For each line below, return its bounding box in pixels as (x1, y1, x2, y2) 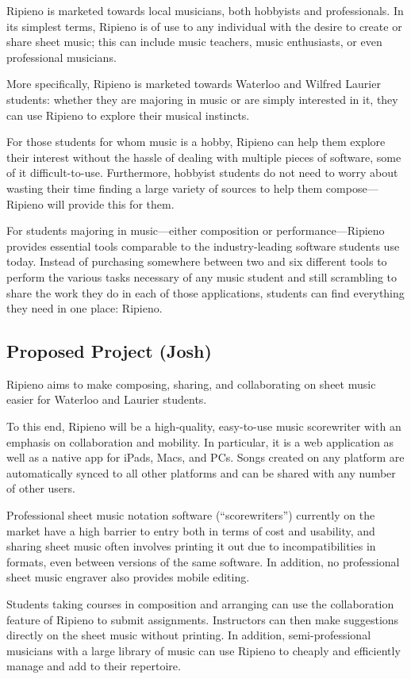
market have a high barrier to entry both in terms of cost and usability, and (6, 522, 375, 539)
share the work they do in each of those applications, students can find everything (6, 284, 405, 301)
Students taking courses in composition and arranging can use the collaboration (6, 596, 394, 612)
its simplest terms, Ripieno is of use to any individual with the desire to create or (6, 17, 402, 34)
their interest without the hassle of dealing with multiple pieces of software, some (6, 148, 401, 165)
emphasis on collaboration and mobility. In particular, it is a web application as (6, 433, 394, 450)
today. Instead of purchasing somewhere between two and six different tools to (6, 253, 387, 270)
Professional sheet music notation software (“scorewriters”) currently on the (6, 507, 375, 524)
